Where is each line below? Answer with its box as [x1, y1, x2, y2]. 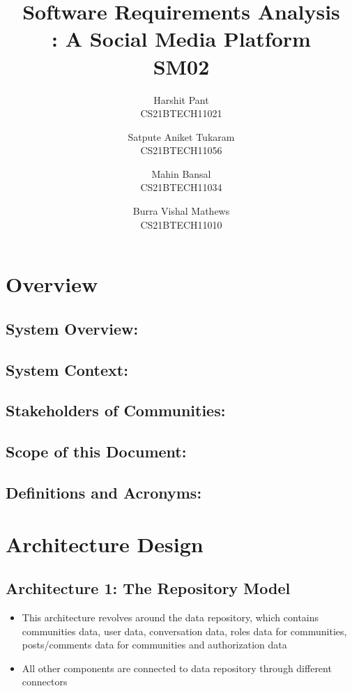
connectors [22, 674, 68, 689]
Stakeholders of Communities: [6, 400, 226, 421]
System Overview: [6, 317, 139, 339]
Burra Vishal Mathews [132, 204, 230, 218]
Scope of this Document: [6, 441, 187, 462]
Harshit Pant [153, 92, 209, 107]
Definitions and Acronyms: [6, 481, 202, 503]
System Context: [6, 358, 128, 380]
